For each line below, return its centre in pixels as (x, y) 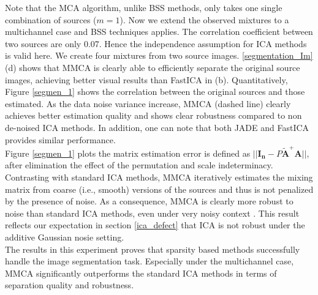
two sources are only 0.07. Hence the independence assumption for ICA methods (156, 43)
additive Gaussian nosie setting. (65, 237)
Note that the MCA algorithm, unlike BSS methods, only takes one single (144, 7)
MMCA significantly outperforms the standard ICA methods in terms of (141, 273)
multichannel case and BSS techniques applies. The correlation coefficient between (159, 32)
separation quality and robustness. (70, 285)
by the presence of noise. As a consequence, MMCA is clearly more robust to (149, 201)
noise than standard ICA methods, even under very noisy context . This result (152, 213)
